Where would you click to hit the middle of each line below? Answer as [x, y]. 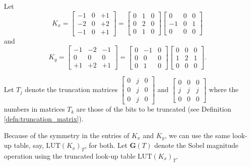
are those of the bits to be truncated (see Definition [154, 109]
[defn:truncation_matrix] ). [44, 119]
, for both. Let [106, 145]
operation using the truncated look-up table [70, 155]
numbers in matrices [35, 109]
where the [224, 89]
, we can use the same [197, 135]
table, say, [29, 145]
